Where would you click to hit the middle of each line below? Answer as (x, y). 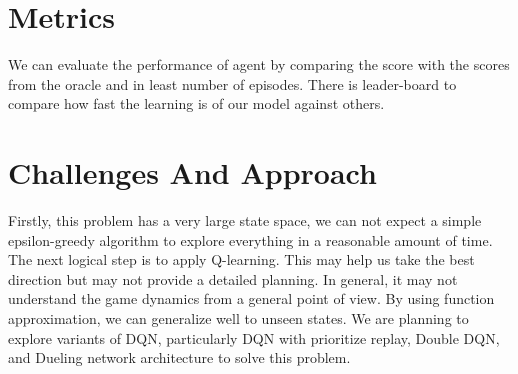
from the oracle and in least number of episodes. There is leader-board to (232, 83)
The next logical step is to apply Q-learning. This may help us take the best (241, 259)
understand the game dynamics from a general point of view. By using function (251, 298)
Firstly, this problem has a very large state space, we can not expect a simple (245, 220)
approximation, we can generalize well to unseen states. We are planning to (238, 318)
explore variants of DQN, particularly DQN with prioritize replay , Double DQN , (254, 337)
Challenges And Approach (192, 172)
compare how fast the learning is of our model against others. (196, 103)
